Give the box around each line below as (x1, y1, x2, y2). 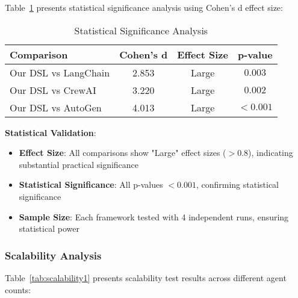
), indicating (248, 146, 293, 159)
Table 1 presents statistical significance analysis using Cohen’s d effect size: (5, 1, 283, 13)
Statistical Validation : (5, 126, 96, 138)
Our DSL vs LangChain (10, 65, 110, 79)
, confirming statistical (196, 178, 279, 191)
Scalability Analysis (5, 247, 102, 262)
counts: (5, 283, 31, 296)
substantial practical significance (19, 158, 139, 170)
